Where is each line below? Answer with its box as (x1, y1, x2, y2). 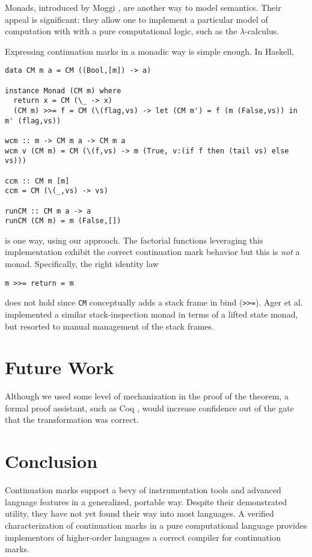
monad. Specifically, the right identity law (5, 257, 159, 270)
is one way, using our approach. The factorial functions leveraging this (5, 233, 263, 246)
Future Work (5, 355, 114, 380)
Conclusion (5, 449, 98, 473)
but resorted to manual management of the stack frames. (5, 319, 214, 332)
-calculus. (245, 25, 280, 37)
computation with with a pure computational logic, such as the (5, 25, 237, 37)
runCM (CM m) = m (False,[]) (5, 217, 121, 226)
